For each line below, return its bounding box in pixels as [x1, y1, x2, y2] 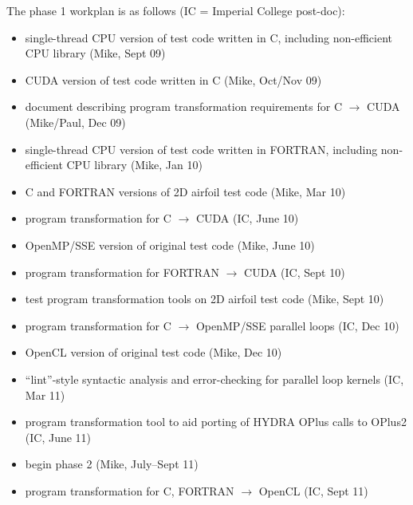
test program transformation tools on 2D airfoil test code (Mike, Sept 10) [25, 290, 384, 307]
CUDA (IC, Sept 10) [244, 263, 345, 280]
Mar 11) [25, 386, 65, 403]
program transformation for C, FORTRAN [25, 482, 234, 499]
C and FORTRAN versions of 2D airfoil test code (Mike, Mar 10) [25, 183, 346, 199]
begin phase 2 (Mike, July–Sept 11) [25, 456, 199, 472]
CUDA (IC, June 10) [195, 210, 299, 227]
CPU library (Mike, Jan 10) [66, 156, 203, 173]
